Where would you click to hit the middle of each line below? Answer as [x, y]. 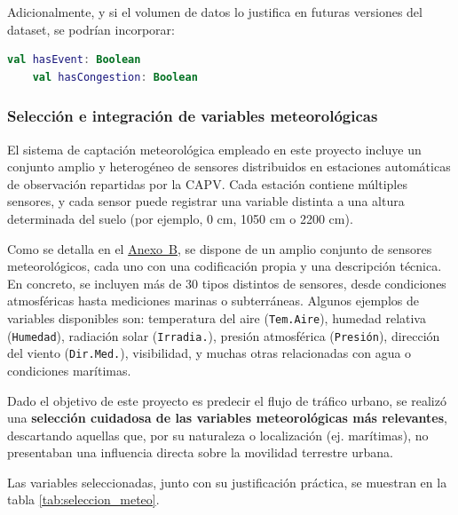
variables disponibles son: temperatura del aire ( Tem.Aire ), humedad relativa [217, 317]
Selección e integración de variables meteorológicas [193, 116]
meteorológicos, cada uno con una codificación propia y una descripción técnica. [225, 266]
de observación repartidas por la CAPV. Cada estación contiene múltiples [207, 183]
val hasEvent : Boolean [74, 60]
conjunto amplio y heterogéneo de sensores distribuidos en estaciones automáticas [229, 166]
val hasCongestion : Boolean [115, 77]
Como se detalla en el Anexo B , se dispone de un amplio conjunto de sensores [220, 248]
